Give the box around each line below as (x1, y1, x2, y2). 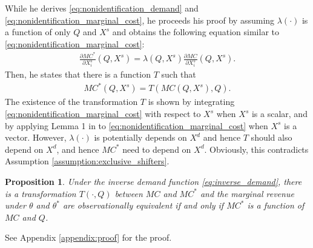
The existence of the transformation (5, 95, 138, 108)
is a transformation (5, 187, 76, 199)
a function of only (5, 25, 71, 38)
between (114, 187, 143, 199)
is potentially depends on (94, 131, 187, 144)
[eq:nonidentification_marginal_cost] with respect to (5, 107, 201, 120)
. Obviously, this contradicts (204, 142, 309, 155)
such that (161, 68, 196, 81)
